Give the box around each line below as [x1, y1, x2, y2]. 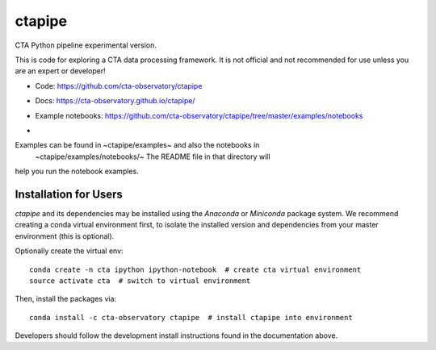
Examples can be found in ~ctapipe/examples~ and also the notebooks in [15, 140, 260, 150]
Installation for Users [15, 187, 123, 201]
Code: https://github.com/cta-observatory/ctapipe [35, 81, 203, 90]
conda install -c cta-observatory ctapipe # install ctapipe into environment [29, 313, 353, 322]
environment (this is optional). [15, 231, 115, 241]
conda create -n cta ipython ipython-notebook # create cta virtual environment [29, 265, 362, 274]
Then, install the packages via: [15, 294, 117, 304]
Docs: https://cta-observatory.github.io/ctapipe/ [35, 96, 195, 106]
